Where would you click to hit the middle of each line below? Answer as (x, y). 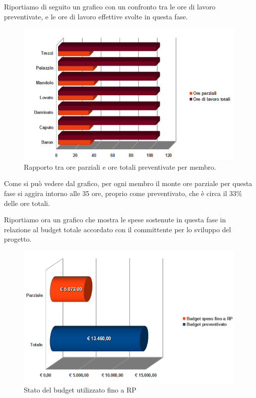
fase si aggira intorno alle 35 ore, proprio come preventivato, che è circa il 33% (123, 193)
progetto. (18, 239)
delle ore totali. (27, 203)
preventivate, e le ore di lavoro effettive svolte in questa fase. (96, 16)
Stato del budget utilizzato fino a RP (80, 389)
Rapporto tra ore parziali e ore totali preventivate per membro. (120, 166)
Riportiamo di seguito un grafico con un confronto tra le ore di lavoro (110, 6)
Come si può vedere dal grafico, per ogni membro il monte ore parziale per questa (128, 183)
